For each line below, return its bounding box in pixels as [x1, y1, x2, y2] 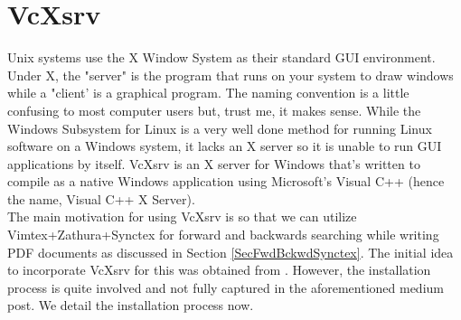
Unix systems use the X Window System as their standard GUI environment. [7, 48, 436, 67]
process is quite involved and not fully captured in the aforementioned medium [7, 278, 444, 296]
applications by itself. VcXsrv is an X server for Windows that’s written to [7, 154, 420, 173]
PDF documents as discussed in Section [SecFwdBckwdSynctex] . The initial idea [7, 242, 454, 261]
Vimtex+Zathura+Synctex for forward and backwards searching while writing [7, 225, 439, 244]
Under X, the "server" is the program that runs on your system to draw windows [7, 65, 454, 84]
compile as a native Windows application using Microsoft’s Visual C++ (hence [7, 172, 445, 191]
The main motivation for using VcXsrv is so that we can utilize [7, 207, 357, 226]
